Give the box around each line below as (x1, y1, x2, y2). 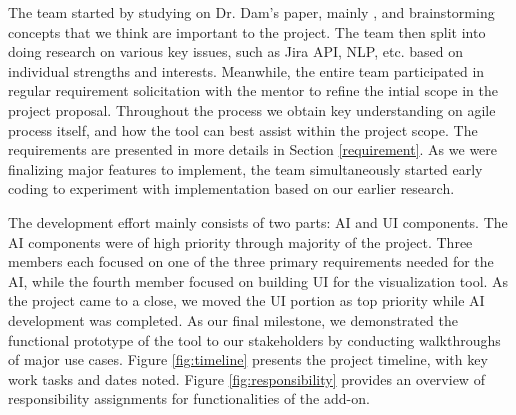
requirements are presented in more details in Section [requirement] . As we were (8, 139, 498, 160)
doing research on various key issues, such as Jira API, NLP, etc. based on (8, 41, 463, 62)
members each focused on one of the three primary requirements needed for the (8, 251, 494, 272)
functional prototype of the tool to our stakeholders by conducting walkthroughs (8, 329, 501, 350)
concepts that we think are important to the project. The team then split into (8, 21, 486, 42)
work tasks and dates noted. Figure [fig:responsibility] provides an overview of (8, 368, 485, 389)
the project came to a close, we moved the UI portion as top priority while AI (8, 290, 485, 311)
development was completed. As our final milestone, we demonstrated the (8, 309, 458, 330)
